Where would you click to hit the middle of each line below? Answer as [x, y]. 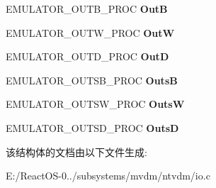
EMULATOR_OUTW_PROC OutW [90, 32]
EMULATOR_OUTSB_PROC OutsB [92, 80]
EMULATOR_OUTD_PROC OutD [87, 56]
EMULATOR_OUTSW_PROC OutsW [95, 104]
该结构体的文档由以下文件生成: [76, 151]
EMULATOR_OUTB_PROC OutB [87, 9]
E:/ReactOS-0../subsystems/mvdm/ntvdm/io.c [108, 176]
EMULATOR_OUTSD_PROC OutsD [92, 127]
